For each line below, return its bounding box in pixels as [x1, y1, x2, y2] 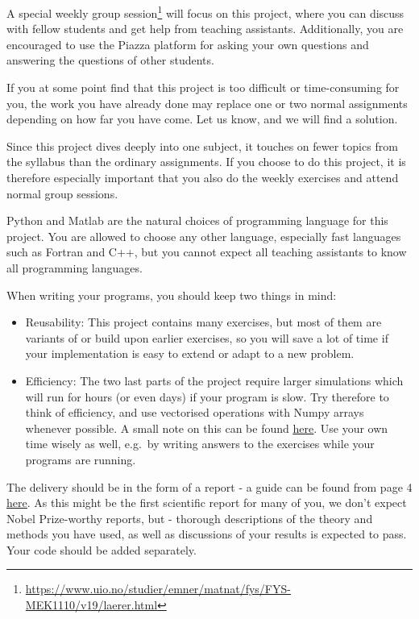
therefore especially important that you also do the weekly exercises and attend [6, 169, 399, 185]
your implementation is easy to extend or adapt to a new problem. [25, 345, 355, 362]
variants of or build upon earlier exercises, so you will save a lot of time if [25, 329, 388, 346]
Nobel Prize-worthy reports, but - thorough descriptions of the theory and [6, 509, 373, 526]
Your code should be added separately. [6, 541, 197, 558]
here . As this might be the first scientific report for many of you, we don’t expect [6, 494, 407, 511]
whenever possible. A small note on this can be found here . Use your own [25, 419, 388, 436]
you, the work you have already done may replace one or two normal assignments [6, 94, 408, 111]
